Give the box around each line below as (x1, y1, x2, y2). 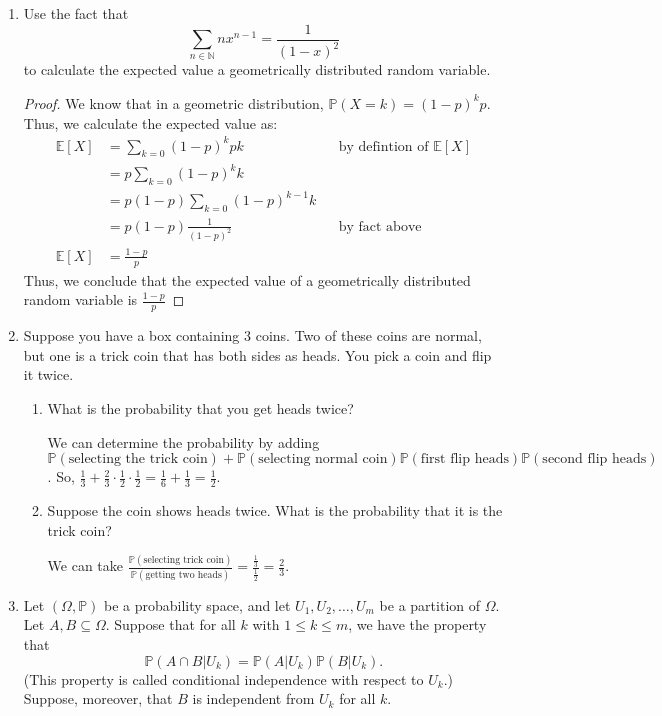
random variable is (23, 289, 138, 310)
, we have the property (348, 614, 487, 635)
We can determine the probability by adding (47, 431, 320, 452)
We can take (47, 555, 124, 576)
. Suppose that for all (105, 614, 236, 635)
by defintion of (338, 139, 429, 154)
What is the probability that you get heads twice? (47, 397, 354, 418)
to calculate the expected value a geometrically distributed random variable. (23, 59, 491, 80)
